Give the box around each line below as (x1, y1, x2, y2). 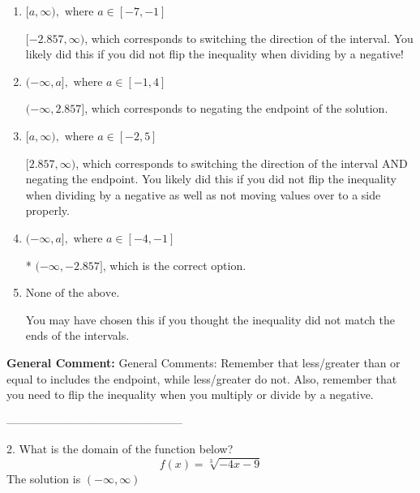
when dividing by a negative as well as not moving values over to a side (25, 186, 381, 203)
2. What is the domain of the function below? (6, 440, 234, 457)
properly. (25, 202, 70, 219)
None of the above (25, 288, 117, 300)
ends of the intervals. (25, 327, 130, 344)
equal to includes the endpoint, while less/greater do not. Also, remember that (6, 370, 397, 387)
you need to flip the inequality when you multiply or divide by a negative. (6, 386, 374, 403)
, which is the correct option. (102, 256, 246, 273)
